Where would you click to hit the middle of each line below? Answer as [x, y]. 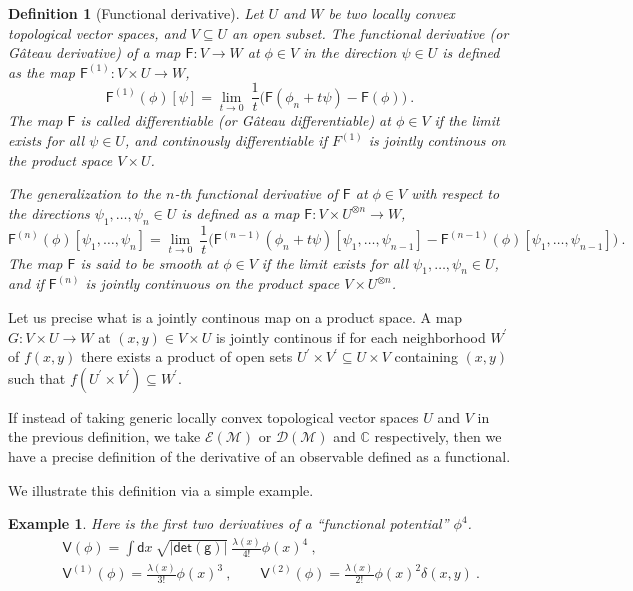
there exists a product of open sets [187, 356]
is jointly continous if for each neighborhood [350, 336]
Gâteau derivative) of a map [94, 52]
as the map [41, 71]
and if [26, 283]
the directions [49, 212]
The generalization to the [84, 193]
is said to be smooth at [149, 262]
